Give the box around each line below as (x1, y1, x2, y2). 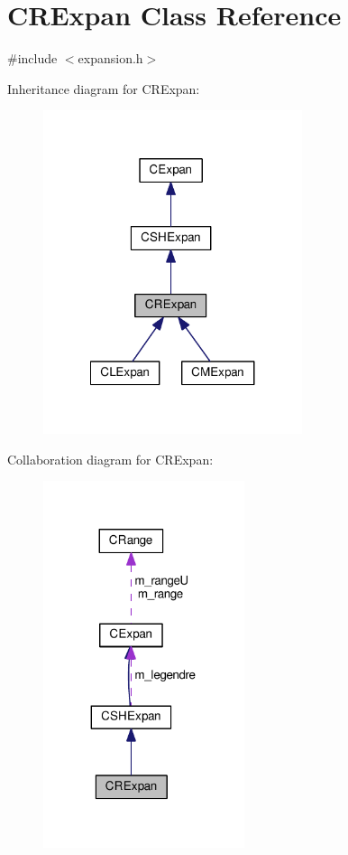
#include (7, 49, 58, 68)
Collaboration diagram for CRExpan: (7, 449, 214, 468)
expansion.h (78, 49, 143, 68)
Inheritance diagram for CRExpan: (7, 79, 200, 98)
